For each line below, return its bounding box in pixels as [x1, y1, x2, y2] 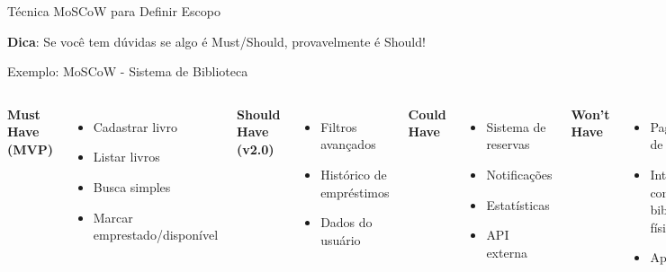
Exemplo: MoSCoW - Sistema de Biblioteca [7, 62, 248, 81]
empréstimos [320, 182, 390, 201]
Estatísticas [486, 195, 550, 214]
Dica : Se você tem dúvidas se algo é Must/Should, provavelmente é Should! [7, 31, 426, 50]
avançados [320, 135, 376, 154]
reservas [486, 135, 530, 154]
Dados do [320, 213, 373, 232]
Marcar [93, 207, 133, 226]
